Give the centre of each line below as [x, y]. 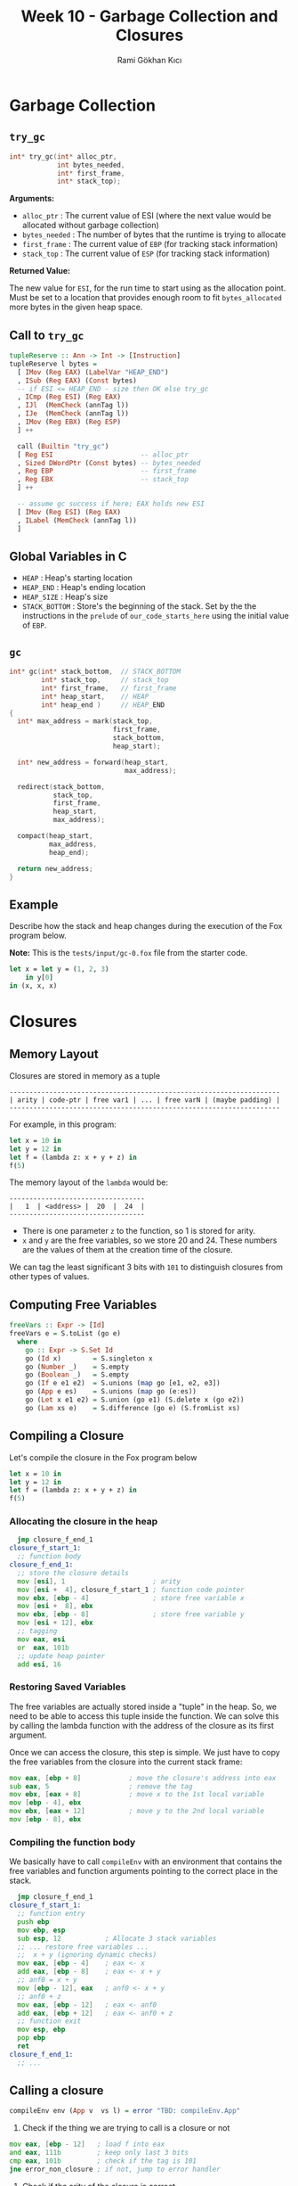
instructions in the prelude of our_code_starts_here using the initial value [155, 616]
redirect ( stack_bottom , [61, 786]
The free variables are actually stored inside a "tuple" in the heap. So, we [143, 1706]
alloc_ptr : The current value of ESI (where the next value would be [146, 216]
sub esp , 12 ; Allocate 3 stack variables [117, 1938]
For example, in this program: [63, 1124]
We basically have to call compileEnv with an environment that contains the [146, 1861]
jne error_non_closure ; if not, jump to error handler [115, 2169]
